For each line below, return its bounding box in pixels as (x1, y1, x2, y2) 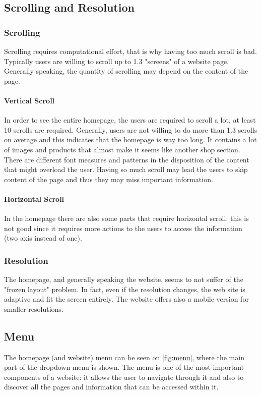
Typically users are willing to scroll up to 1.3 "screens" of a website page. (4, 55, 229, 66)
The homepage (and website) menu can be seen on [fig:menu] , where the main (4, 352, 244, 362)
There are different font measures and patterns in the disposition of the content (4, 154, 249, 164)
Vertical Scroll (4, 95, 55, 105)
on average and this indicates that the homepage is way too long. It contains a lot (4, 134, 257, 145)
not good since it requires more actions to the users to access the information (4, 222, 242, 233)
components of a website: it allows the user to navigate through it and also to (4, 371, 244, 382)
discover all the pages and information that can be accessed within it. (4, 381, 219, 392)
